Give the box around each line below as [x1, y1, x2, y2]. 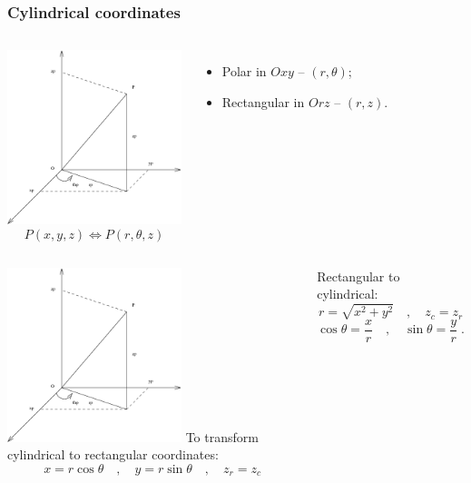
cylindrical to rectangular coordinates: [7, 445, 219, 464]
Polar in [221, 62, 267, 81]
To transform [185, 427, 259, 446]
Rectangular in [221, 92, 305, 111]
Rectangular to [317, 266, 400, 285]
